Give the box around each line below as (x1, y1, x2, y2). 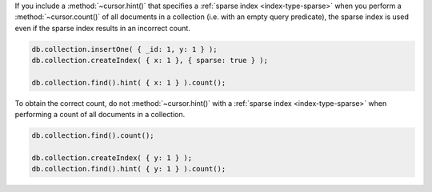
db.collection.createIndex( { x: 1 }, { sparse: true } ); (31, 56, 268, 65)
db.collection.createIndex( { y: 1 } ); (31, 154, 192, 163)
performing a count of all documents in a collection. (14, 110, 186, 120)
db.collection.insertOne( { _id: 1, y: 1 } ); (31, 45, 218, 53)
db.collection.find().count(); (31, 131, 155, 140)
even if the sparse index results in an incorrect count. (14, 23, 191, 33)
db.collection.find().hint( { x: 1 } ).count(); (31, 78, 226, 87)
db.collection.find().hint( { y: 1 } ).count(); (31, 164, 226, 174)
